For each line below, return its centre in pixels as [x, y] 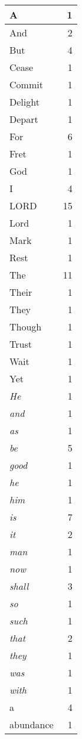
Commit [26, 84]
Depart [24, 119]
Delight [24, 102]
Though [26, 327]
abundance [32, 724]
